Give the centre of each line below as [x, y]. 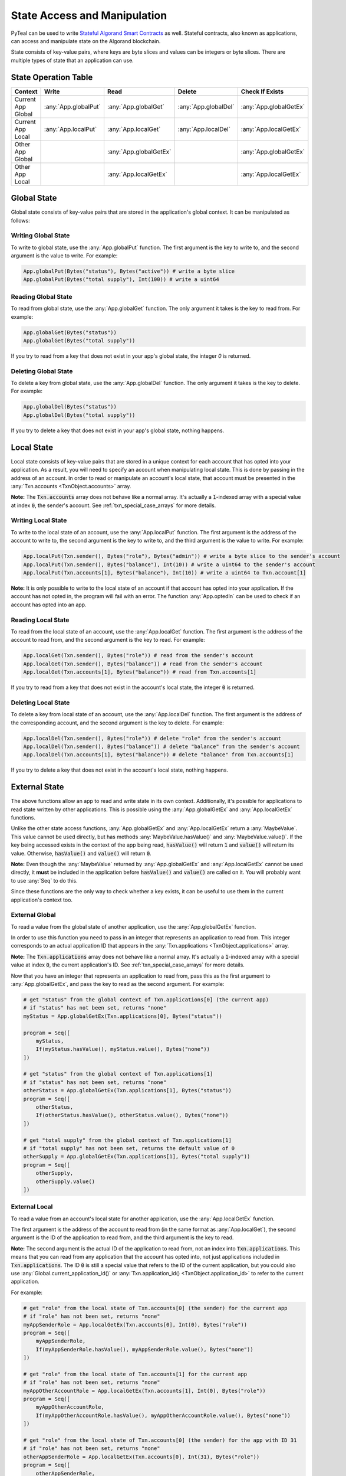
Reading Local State [40, 620]
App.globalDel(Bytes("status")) [70, 407]
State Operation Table [52, 77]
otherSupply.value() [65, 1181]
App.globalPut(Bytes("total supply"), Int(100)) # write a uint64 [121, 280]
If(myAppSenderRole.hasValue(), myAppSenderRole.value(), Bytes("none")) [144, 1349]
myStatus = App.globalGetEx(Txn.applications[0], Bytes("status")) [123, 1016]
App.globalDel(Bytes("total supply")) [79, 415]
